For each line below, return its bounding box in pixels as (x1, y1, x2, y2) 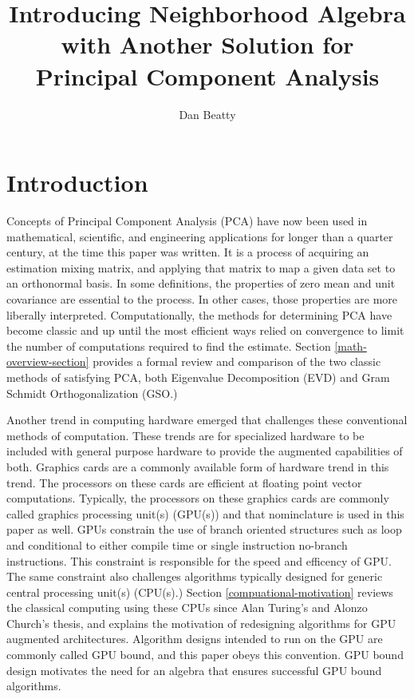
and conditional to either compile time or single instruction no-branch (6, 536, 348, 553)
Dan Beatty (179, 105, 236, 122)
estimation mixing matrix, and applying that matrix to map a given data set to (6, 259, 396, 276)
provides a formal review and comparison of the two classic (93, 353, 381, 370)
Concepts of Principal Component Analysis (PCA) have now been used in (6, 212, 368, 229)
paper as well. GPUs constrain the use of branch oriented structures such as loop (6, 521, 402, 538)
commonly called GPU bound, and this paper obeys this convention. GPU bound (6, 646, 404, 663)
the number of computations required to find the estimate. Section (6, 337, 331, 354)
